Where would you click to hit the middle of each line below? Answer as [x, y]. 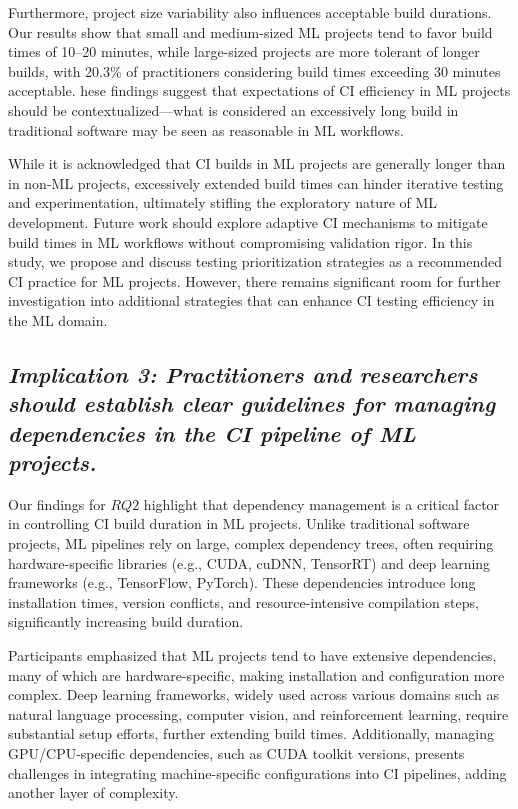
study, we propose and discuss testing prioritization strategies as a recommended [255, 261]
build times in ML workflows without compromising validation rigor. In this [240, 241]
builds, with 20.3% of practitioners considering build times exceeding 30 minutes [254, 70]
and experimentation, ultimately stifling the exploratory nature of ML [223, 202]
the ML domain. [58, 319]
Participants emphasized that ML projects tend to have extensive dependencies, [252, 655]
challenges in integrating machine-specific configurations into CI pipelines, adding [257, 772]
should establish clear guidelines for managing [252, 403]
